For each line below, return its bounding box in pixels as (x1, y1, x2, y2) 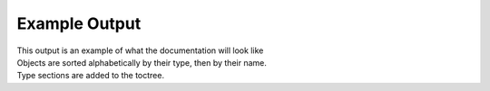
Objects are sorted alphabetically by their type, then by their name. (16, 57, 268, 68)
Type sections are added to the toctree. (16, 70, 165, 81)
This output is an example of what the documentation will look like (16, 45, 264, 56)
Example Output (16, 14, 142, 33)
